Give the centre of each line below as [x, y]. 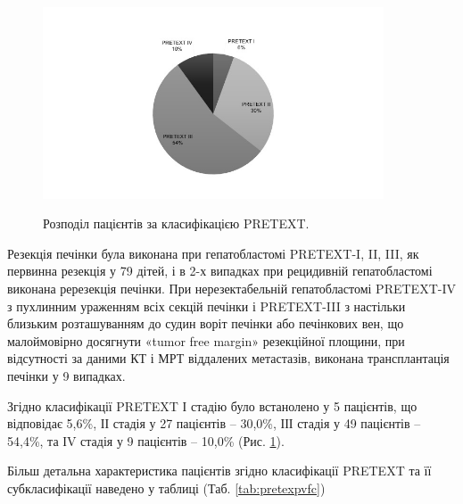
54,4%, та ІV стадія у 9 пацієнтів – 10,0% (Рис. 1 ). [146, 440]
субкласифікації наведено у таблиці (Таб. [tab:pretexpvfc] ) [166, 487]
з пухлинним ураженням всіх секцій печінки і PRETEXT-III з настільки [207, 306]
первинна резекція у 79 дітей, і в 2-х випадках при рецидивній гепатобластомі [220, 271]
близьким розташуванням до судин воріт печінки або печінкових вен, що [206, 323]
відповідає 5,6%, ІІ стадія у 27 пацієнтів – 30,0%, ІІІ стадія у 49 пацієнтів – [214, 423]
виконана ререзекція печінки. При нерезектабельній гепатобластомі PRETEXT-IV [231, 289]
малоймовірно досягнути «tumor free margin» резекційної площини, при [206, 340]
